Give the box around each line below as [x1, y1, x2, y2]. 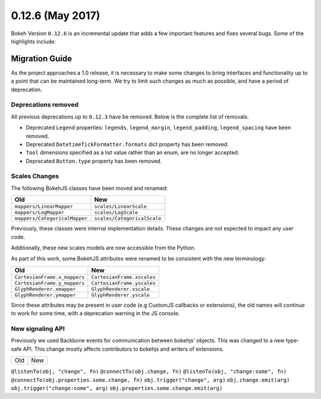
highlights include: [11, 38, 56, 45]
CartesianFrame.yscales [91, 280, 156, 286]
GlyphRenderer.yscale [91, 292, 150, 298]
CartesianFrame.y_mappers [14, 280, 85, 286]
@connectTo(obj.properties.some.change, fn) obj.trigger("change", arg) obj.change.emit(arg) [11, 376, 290, 384]
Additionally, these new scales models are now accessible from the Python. [11, 244, 196, 251]
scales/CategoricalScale [94, 215, 162, 222]
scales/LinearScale [94, 203, 147, 210]
